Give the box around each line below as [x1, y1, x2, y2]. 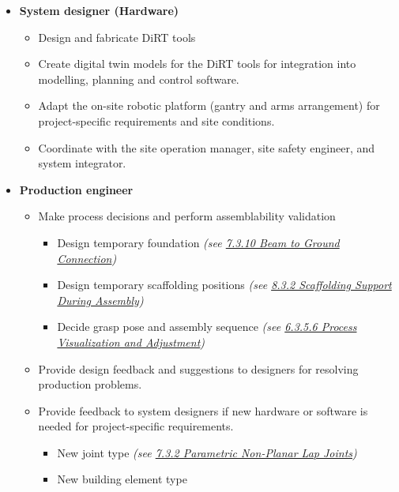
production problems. [38, 376, 142, 392]
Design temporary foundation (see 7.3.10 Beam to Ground [57, 234, 340, 250]
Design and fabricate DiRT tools [38, 28, 196, 45]
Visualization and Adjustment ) [57, 333, 205, 350]
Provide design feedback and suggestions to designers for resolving [38, 360, 359, 377]
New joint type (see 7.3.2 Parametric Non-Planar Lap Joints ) [57, 444, 357, 460]
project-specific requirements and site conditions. [38, 112, 275, 129]
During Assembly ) [57, 291, 144, 308]
